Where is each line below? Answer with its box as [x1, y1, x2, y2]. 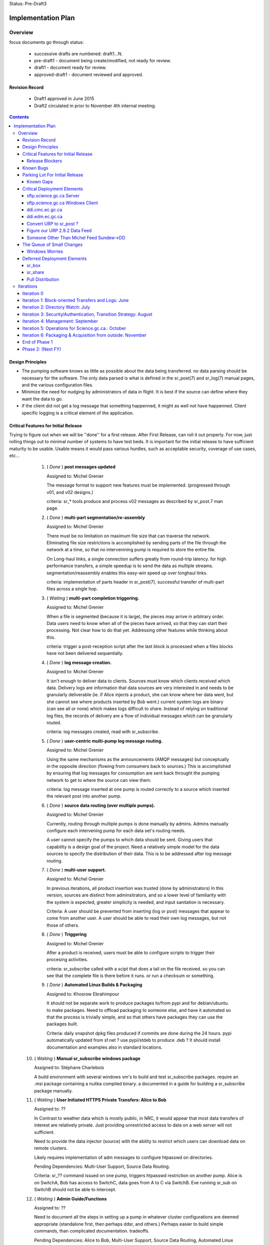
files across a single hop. [46, 586, 98, 592]
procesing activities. [46, 957, 88, 963]
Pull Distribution [26, 276, 59, 282]
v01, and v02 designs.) [46, 489, 94, 495]
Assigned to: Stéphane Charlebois [34, 1065, 104, 1071]
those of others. [46, 922, 80, 928]
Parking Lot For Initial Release [22, 172, 83, 178]
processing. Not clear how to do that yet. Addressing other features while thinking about [46, 627, 228, 633]
